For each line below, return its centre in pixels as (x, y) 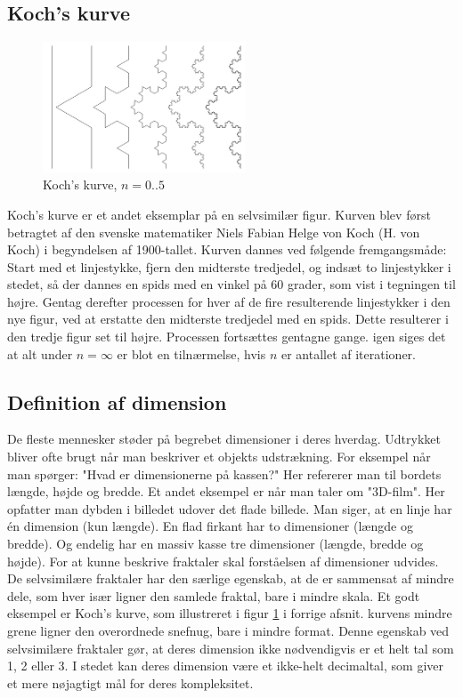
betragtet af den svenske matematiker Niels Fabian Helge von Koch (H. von (214, 232)
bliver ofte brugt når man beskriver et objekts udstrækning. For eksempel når (219, 457)
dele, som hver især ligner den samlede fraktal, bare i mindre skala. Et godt (214, 595)
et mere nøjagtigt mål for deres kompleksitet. (130, 682)
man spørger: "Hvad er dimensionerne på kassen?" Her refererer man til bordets (224, 473)
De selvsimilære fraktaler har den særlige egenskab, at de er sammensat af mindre (231, 578)
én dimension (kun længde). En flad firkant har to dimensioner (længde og (210, 526)
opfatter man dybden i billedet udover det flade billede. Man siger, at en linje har (230, 508)
